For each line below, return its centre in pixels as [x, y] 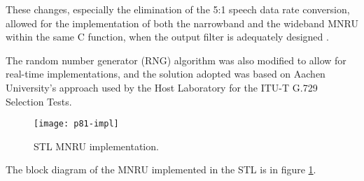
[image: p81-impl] [76, 124]
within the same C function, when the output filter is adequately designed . [167, 37]
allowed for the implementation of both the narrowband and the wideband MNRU [182, 23]
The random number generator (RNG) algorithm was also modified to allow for [176, 60]
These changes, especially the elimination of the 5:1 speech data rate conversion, [178, 9]
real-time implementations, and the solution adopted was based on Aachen [166, 74]
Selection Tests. [39, 101]
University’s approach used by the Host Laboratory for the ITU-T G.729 [162, 87]
